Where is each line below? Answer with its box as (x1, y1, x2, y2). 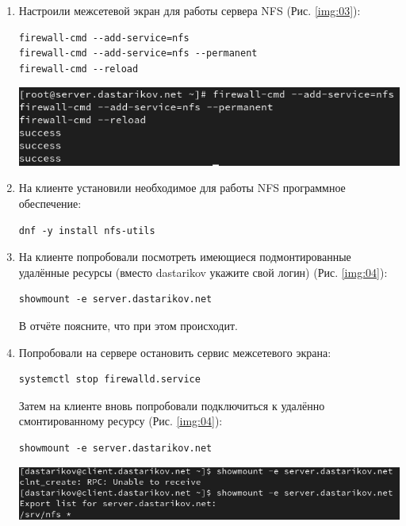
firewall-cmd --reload (18, 63, 139, 75)
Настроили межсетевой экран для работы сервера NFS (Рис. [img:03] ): (18, 2, 361, 18)
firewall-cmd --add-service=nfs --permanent (18, 48, 258, 60)
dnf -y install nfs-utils (18, 225, 155, 236)
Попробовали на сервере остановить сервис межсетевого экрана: (18, 344, 331, 360)
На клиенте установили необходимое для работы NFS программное (18, 179, 346, 196)
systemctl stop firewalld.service (18, 374, 201, 386)
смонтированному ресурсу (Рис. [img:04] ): (18, 413, 223, 429)
